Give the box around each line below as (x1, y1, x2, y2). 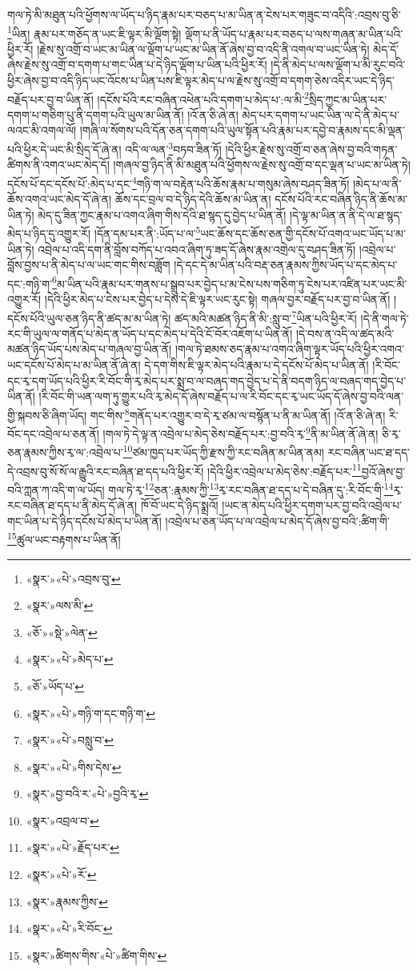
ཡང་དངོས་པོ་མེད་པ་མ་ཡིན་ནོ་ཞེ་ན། (7, 357, 141, 373)
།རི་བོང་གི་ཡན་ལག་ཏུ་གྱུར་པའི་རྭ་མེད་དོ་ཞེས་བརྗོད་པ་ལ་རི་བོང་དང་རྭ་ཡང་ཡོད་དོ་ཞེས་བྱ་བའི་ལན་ (38, 388, 404, 405)
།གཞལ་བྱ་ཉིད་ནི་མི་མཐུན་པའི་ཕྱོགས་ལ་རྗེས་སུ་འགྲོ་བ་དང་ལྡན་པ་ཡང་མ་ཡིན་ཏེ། (113, 156, 411, 173)
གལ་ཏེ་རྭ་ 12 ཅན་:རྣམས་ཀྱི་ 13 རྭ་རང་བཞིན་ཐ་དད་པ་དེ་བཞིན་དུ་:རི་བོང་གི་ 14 (108, 478, 394, 498)
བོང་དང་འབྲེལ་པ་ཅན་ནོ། (7, 425, 99, 442)
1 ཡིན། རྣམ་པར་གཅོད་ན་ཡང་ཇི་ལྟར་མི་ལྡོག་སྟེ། (7, 22, 182, 42)
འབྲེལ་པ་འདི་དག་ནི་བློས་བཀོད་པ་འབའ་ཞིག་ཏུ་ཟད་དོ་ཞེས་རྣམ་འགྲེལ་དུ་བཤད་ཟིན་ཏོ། (38, 240, 356, 257)
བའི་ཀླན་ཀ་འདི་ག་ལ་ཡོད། (7, 481, 105, 498)
